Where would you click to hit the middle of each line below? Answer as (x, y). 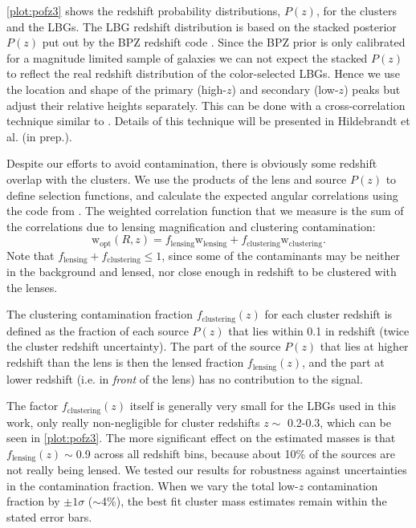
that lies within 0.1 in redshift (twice (319, 330)
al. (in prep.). (39, 136)
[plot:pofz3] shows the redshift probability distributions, (144, 10)
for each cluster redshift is (328, 314)
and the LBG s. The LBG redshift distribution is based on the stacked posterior (202, 26)
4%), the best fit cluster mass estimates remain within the (244, 501)
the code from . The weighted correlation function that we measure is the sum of (205, 211)
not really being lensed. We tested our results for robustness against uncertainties (207, 470)
